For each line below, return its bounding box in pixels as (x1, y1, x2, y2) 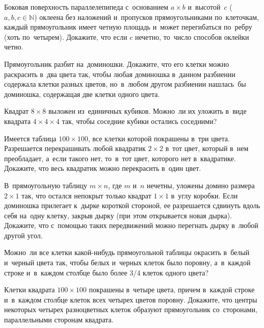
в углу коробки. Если (171, 190, 238, 200)
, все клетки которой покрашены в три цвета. (88, 133, 230, 143)
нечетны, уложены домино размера (147, 180, 255, 190)
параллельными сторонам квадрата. (4, 314, 114, 325)
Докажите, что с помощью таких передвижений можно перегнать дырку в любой (4, 220, 258, 231)
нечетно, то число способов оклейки (135, 31, 249, 42)
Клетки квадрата (4, 284, 55, 295)
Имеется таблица (4, 133, 57, 143)
